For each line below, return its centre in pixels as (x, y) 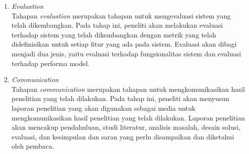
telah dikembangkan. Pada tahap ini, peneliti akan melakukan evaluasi (117, 25)
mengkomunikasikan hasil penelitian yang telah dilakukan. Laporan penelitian (128, 117)
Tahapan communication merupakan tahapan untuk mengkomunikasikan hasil (128, 89)
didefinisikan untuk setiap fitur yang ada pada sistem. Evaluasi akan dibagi (124, 44)
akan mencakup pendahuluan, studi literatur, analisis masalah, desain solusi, (126, 127)
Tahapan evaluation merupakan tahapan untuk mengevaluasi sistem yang (121, 15)
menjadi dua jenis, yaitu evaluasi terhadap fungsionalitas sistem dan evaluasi (126, 53)
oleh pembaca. (33, 146)
